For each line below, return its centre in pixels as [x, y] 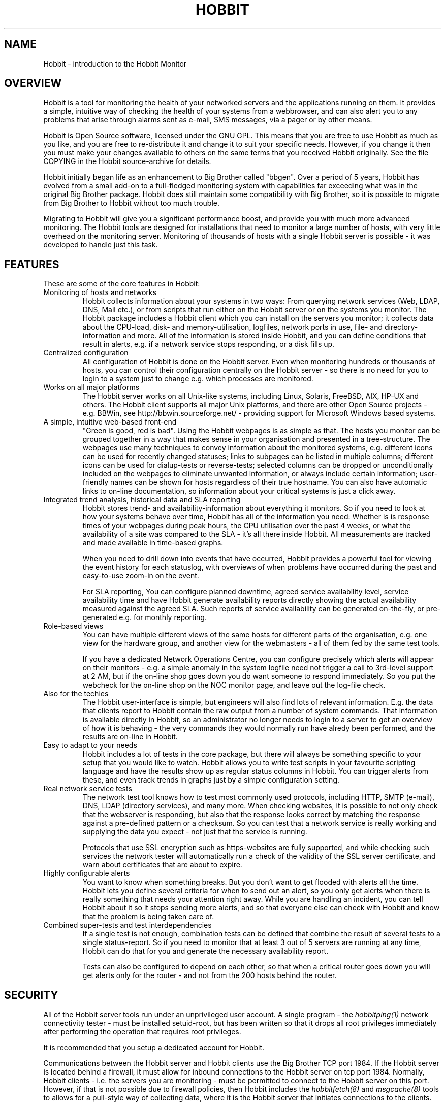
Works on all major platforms [91, 387]
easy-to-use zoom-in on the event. [141, 576]
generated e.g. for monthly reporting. [145, 617]
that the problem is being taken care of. [148, 917]
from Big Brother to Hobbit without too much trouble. [131, 203]
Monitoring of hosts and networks [100, 292]
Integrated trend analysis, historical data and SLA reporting [142, 500]
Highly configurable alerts [87, 873]
